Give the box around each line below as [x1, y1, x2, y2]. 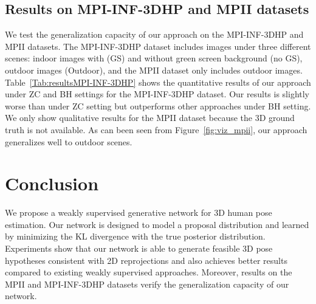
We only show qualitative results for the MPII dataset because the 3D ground [5, 111, 295, 124]
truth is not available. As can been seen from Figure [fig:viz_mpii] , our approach [5, 123, 307, 136]
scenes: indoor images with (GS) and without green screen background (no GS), [5, 52, 303, 64]
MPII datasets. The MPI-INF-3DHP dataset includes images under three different [5, 40, 311, 52]
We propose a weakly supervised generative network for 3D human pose [5, 206, 272, 219]
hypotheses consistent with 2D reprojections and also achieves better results [5, 254, 287, 266]
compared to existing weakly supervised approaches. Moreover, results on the [5, 266, 292, 278]
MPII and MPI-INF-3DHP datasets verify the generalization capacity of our [5, 277, 289, 290]
